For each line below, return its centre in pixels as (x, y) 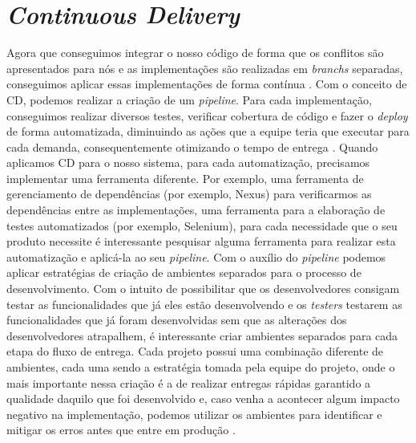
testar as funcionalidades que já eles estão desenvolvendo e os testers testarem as (204, 304)
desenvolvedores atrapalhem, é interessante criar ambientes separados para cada (202, 335)
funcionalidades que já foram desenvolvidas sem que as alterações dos (177, 320)
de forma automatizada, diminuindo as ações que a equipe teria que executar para (208, 131)
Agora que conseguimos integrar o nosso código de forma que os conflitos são (195, 53)
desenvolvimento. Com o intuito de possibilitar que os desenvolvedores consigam (203, 289)
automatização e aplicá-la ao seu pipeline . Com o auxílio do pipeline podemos (196, 256)
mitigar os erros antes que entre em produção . (121, 430)
